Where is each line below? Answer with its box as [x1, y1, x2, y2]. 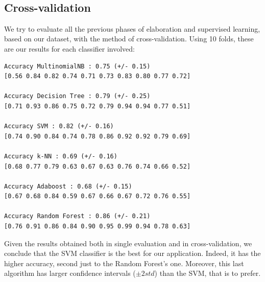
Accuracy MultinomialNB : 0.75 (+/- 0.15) [4, 62, 151, 70]
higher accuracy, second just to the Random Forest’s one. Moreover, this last [4, 257, 244, 268]
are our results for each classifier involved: [4, 43, 135, 54]
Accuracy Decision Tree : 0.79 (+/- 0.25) [4, 92, 151, 100]
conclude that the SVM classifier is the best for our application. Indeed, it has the [4, 248, 261, 258]
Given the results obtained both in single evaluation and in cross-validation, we [4, 238, 252, 248]
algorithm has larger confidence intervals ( [4, 268, 136, 278]
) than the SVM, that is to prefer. [154, 268, 261, 278]
